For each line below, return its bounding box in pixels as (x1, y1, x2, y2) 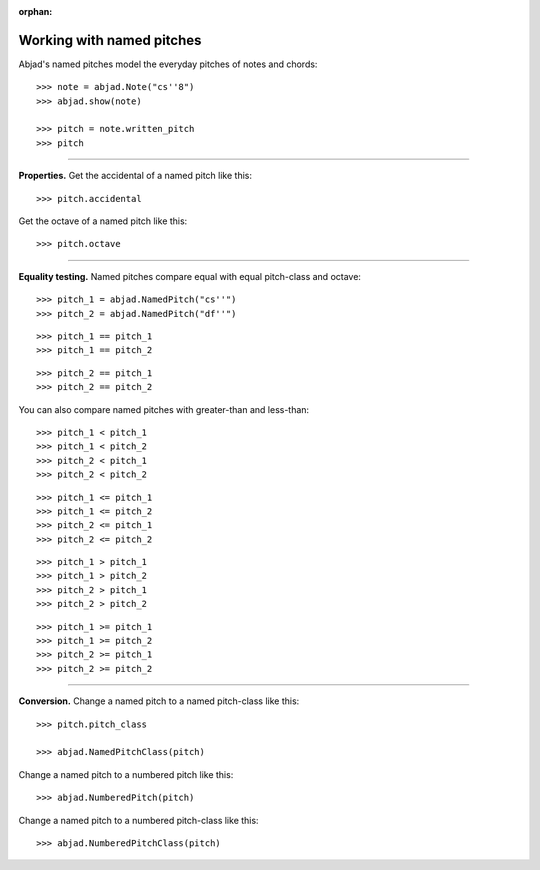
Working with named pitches (18, 31, 202, 49)
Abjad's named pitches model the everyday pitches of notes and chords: (18, 58, 318, 70)
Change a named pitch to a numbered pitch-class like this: (18, 814, 259, 826)
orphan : (18, 6, 53, 17)
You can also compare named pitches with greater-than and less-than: (18, 403, 310, 415)
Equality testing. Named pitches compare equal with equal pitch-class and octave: (18, 270, 362, 282)
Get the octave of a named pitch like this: (18, 215, 188, 227)
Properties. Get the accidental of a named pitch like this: (18, 170, 252, 182)
